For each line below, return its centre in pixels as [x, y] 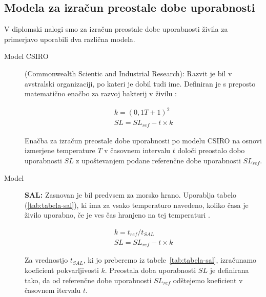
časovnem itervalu [53, 290]
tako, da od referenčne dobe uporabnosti [88, 280]
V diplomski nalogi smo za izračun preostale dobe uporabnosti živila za [116, 29]
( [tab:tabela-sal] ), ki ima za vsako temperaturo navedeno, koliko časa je [137, 205]
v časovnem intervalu [137, 150]
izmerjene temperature [60, 150]
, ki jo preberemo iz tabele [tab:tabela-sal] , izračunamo [170, 260]
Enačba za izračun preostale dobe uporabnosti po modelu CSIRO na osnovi [143, 140]
